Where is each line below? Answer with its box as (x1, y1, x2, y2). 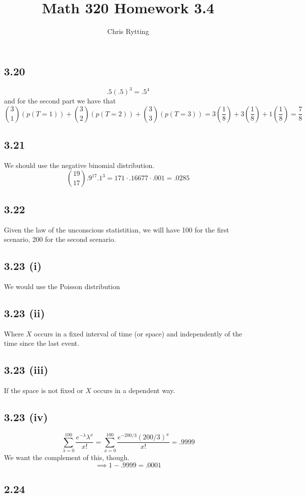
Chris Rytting (107, 26, 149, 36)
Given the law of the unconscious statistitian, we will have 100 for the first (4, 224, 229, 234)
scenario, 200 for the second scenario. (4, 234, 116, 244)
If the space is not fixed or (4, 385, 83, 396)
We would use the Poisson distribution (4, 281, 120, 292)
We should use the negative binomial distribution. (4, 160, 155, 170)
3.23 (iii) (4, 362, 48, 377)
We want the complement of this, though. (4, 452, 130, 463)
